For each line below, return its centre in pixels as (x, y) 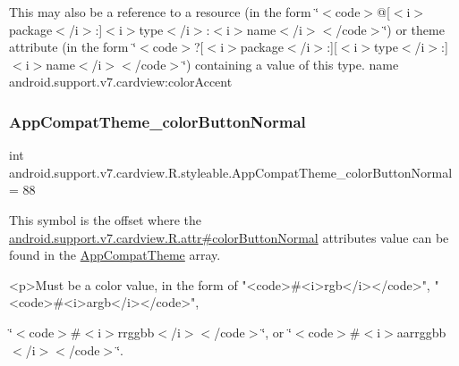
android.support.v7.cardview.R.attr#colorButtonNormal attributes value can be (229, 237)
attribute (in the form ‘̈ (73, 47)
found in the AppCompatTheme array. (115, 255)
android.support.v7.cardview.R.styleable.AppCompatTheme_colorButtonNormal (231, 172)
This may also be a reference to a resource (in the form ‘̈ (164, 12)
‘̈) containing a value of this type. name (291, 64)
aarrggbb (421, 332)
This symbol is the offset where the (105, 219)
